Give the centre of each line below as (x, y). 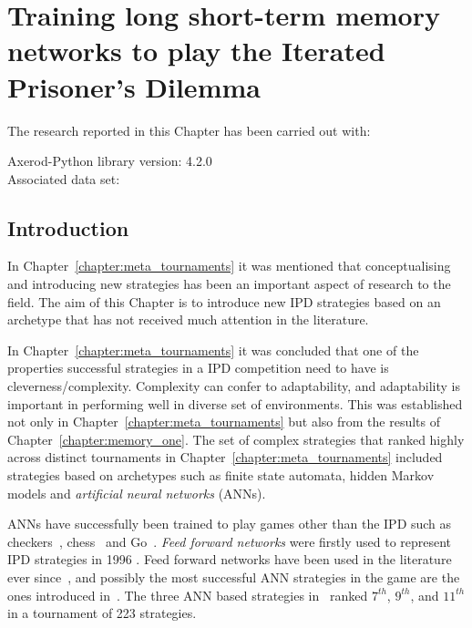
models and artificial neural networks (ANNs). (137, 493)
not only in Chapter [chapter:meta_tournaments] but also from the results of (224, 422)
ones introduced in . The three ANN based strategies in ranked (188, 595)
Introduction (68, 227)
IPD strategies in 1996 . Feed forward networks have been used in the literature (230, 559)
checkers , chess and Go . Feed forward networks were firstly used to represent (230, 541)
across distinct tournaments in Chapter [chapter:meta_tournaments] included (225, 457)
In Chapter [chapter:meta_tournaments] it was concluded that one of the (213, 350)
